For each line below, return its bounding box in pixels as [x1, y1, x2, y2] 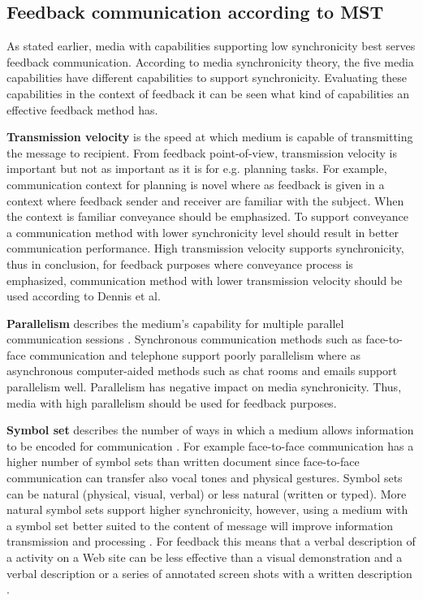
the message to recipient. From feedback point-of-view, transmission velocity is [6, 144, 398, 161]
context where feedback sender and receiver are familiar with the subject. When [6, 192, 404, 209]
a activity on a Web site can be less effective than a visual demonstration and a [6, 549, 403, 566]
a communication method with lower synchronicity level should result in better [6, 223, 399, 240]
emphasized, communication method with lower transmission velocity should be [6, 271, 403, 288]
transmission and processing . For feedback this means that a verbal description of [6, 533, 416, 550]
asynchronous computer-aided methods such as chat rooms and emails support [6, 362, 398, 379]
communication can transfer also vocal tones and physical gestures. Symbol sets [6, 469, 403, 486]
